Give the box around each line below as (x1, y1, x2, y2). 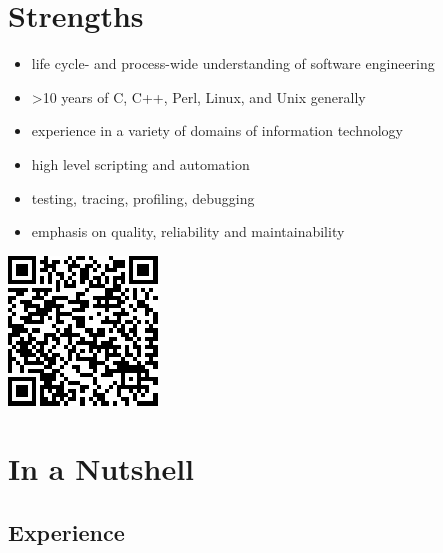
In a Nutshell (8, 448, 195, 489)
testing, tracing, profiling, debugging (31, 187, 255, 208)
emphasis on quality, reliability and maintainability (31, 221, 345, 242)
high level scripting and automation (31, 153, 250, 174)
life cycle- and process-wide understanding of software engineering (31, 53, 435, 74)
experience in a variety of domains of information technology (31, 120, 404, 141)
